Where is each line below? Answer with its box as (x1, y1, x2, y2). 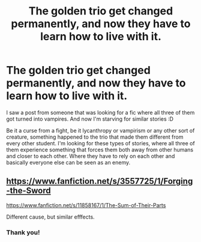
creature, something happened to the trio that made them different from (6, 133, 184, 141)
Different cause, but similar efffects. (6, 213, 95, 220)
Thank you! (6, 228, 40, 237)
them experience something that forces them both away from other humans (6, 146, 194, 153)
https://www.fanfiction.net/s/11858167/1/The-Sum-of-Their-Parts (6, 201, 166, 208)
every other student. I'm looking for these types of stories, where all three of (6, 139, 195, 147)
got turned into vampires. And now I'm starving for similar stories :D (6, 115, 174, 123)
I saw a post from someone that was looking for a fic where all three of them (6, 109, 195, 116)
